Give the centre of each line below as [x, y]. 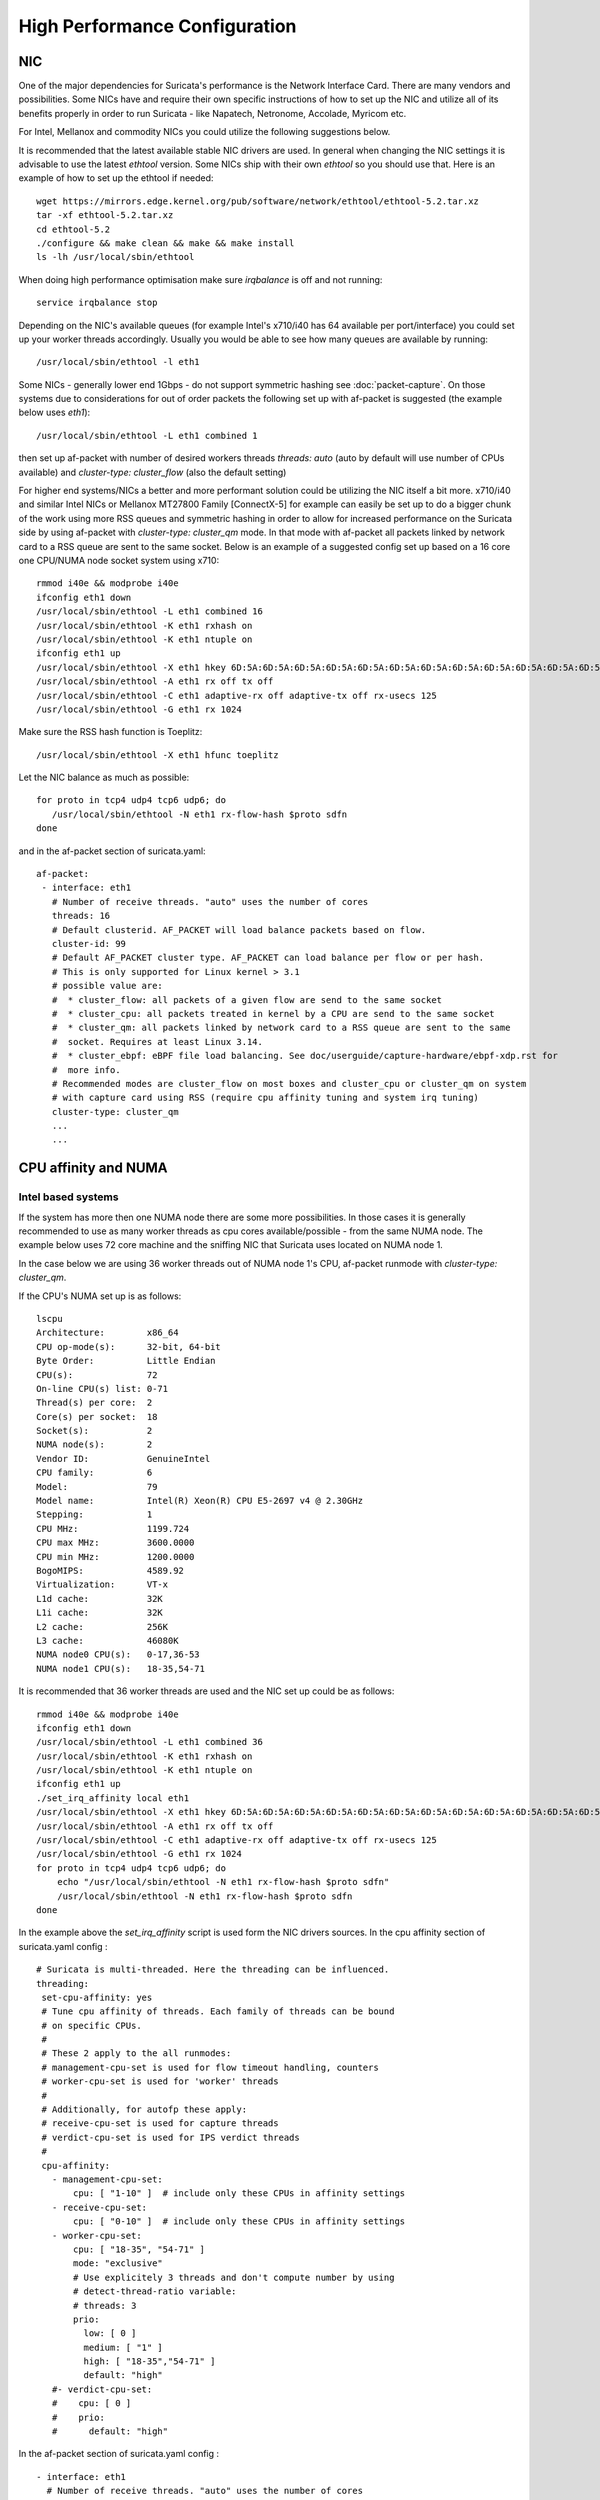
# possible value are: [107, 986]
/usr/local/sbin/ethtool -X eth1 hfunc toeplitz [157, 754]
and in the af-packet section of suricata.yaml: [112, 851]
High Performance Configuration [157, 26]
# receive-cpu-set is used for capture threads [160, 2123]
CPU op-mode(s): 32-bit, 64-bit [129, 1346]
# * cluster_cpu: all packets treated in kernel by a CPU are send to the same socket [273, 1013]
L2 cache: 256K [102, 1626]
